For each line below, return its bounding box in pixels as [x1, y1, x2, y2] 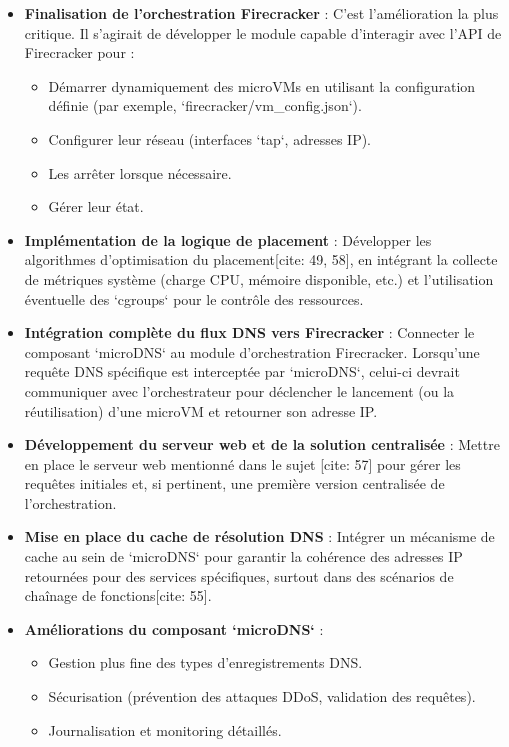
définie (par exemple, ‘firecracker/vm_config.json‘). [48, 95, 362, 116]
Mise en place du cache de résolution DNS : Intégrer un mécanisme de [24, 526, 495, 547]
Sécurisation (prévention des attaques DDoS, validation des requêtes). [48, 686, 476, 707]
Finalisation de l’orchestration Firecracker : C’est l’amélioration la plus [24, 3, 499, 23]
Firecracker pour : [24, 42, 135, 63]
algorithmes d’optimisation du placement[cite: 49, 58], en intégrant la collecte [24, 249, 498, 270]
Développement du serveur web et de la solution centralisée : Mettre [24, 434, 500, 455]
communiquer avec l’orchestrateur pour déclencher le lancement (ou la [24, 380, 455, 401]
